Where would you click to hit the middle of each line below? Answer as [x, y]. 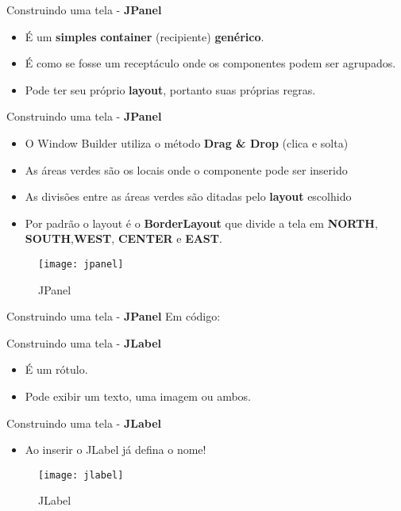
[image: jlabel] [81, 475]
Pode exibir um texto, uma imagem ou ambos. [138, 396]
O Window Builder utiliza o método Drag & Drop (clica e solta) [187, 142]
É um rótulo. [56, 369]
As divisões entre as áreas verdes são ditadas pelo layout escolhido [188, 196]
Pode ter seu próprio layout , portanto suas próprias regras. [170, 89]
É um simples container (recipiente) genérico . [145, 36]
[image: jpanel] [81, 264]
